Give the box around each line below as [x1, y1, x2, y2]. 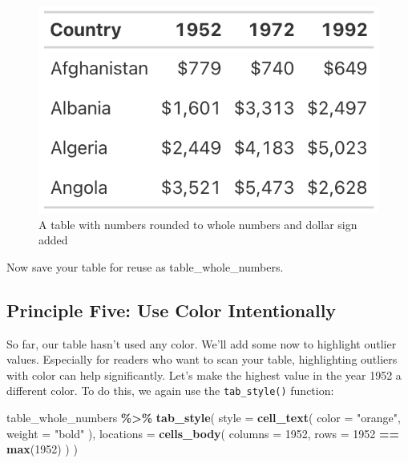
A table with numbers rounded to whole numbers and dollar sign [38, 215, 358, 232]
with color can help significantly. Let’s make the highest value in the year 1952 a [6, 366, 402, 383]
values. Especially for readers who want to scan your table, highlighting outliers [6, 351, 398, 368]
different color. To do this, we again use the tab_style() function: [6, 382, 334, 399]
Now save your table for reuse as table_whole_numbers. [6, 258, 284, 275]
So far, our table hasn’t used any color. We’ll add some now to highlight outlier [6, 335, 397, 352]
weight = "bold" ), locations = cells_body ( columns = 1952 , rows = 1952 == [6, 425, 400, 441]
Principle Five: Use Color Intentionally [6, 297, 337, 322]
